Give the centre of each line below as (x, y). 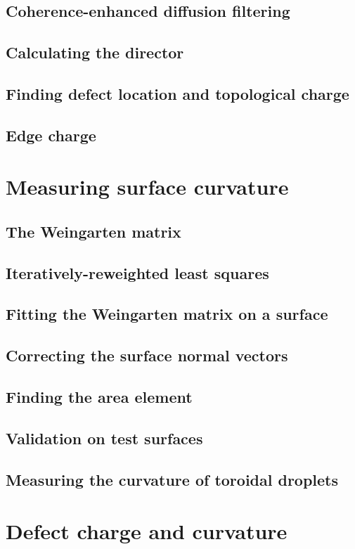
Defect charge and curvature (147, 531)
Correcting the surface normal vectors (147, 355)
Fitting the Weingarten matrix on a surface (167, 314)
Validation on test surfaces (104, 438)
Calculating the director (95, 52)
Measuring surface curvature (147, 187)
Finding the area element (99, 397)
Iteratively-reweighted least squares (137, 272)
